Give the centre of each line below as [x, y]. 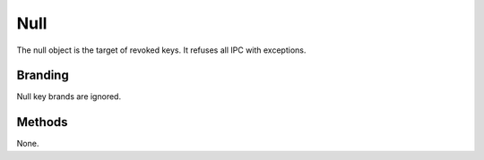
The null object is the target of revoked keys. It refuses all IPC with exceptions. [161, 50]
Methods [42, 122]
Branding [43, 76]
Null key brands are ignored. [69, 97]
